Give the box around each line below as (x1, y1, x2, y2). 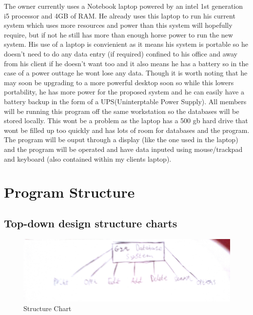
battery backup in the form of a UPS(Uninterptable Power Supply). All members (4, 96, 247, 106)
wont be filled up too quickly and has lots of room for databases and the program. (4, 125, 250, 135)
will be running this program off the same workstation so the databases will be (4, 106, 239, 116)
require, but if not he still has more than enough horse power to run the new (4, 29, 233, 39)
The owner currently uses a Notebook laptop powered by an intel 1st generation (4, 1, 243, 11)
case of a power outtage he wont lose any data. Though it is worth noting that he (4, 68, 248, 78)
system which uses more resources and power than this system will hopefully (4, 20, 233, 30)
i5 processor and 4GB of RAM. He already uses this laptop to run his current (4, 10, 235, 20)
